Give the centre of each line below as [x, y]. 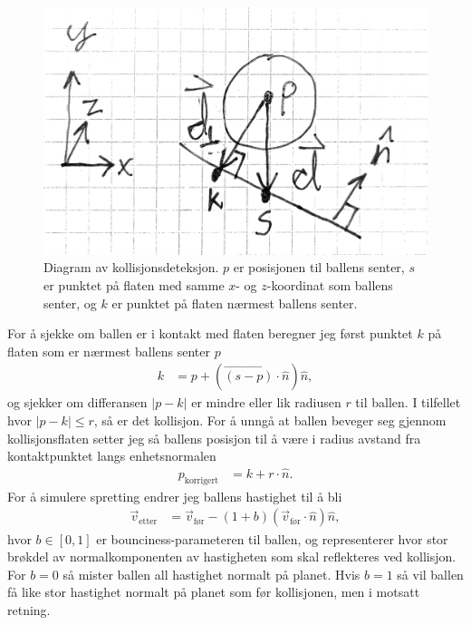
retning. [29, 609]
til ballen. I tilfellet [408, 402]
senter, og [70, 303]
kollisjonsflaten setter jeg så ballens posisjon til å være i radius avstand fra [214, 438]
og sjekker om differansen [77, 402]
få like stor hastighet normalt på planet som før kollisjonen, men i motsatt [214, 592]
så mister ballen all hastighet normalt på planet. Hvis [211, 574]
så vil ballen [430, 574]
